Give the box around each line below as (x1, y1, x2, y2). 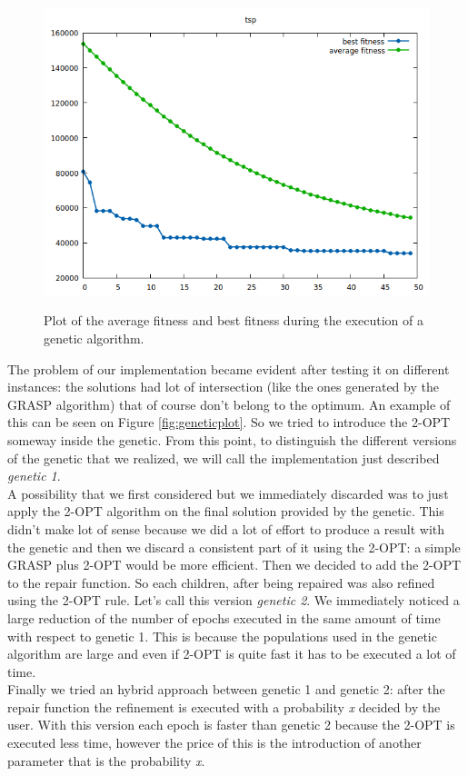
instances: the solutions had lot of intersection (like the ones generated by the (7, 377, 439, 396)
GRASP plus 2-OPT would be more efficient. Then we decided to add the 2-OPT (7, 555, 462, 574)
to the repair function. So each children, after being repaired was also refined (7, 572, 435, 592)
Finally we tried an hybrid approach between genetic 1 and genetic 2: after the (7, 680, 445, 699)
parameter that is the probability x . (7, 751, 205, 770)
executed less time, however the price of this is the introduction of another (7, 733, 422, 752)
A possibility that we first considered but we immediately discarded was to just (7, 483, 449, 502)
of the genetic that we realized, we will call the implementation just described (7, 448, 440, 467)
